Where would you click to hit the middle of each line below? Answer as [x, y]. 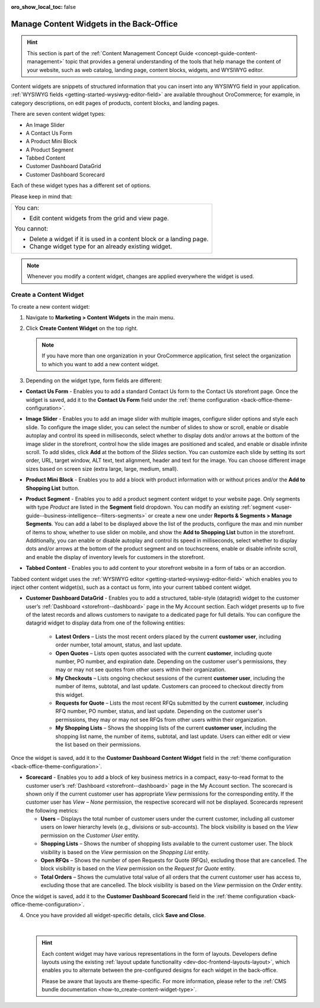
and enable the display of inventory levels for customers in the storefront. [116, 557]
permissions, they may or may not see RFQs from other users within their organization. [161, 719]
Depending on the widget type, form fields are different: [94, 381]
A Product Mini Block [51, 141]
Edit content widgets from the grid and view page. [99, 218]
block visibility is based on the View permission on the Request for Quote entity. [138, 868]
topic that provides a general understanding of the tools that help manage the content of [173, 62]
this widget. [70, 695]
